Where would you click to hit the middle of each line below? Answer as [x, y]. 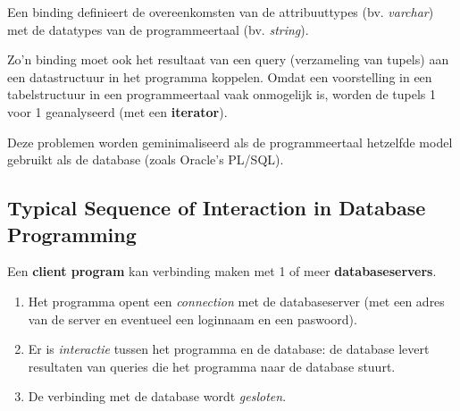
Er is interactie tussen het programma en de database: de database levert [229, 349]
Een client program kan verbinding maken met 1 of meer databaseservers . [222, 271]
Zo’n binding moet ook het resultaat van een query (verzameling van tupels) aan [228, 59]
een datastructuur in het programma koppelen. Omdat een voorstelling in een [220, 76]
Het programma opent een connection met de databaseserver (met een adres [236, 301]
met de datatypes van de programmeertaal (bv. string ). [158, 29]
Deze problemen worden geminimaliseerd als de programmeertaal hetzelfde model [230, 142]
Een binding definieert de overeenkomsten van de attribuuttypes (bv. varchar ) [221, 12]
